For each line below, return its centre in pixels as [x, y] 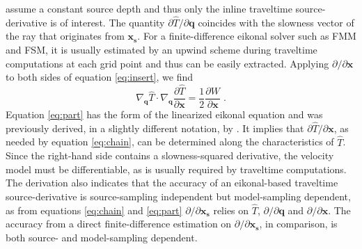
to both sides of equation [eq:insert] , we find [100, 77]
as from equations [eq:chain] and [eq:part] [94, 210]
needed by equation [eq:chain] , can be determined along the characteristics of [170, 142]
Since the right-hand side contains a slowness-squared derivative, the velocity [170, 155]
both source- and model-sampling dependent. [102, 238]
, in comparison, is [298, 224]
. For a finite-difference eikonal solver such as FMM [247, 36]
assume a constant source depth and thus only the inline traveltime [149, 8]
